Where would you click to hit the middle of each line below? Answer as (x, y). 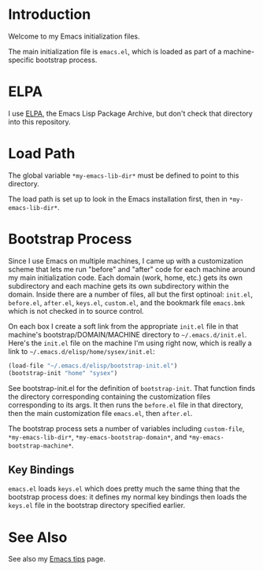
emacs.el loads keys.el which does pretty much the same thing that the (124, 488)
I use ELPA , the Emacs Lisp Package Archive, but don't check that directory (131, 113)
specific (21, 60)
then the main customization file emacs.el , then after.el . (100, 413)
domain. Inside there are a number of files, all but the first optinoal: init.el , (131, 294)
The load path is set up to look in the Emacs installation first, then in (118, 199)
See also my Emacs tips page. (57, 559)
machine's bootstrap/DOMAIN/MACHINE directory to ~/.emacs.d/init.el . (128, 334)
